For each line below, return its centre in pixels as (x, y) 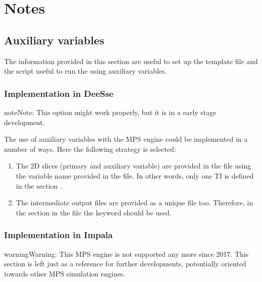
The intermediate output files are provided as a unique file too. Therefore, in (135, 203)
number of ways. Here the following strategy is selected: (90, 149)
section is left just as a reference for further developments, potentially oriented (125, 264)
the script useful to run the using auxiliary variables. (86, 71)
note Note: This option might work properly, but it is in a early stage (110, 112)
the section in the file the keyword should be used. (94, 212)
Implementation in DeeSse (59, 93)
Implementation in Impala (59, 235)
